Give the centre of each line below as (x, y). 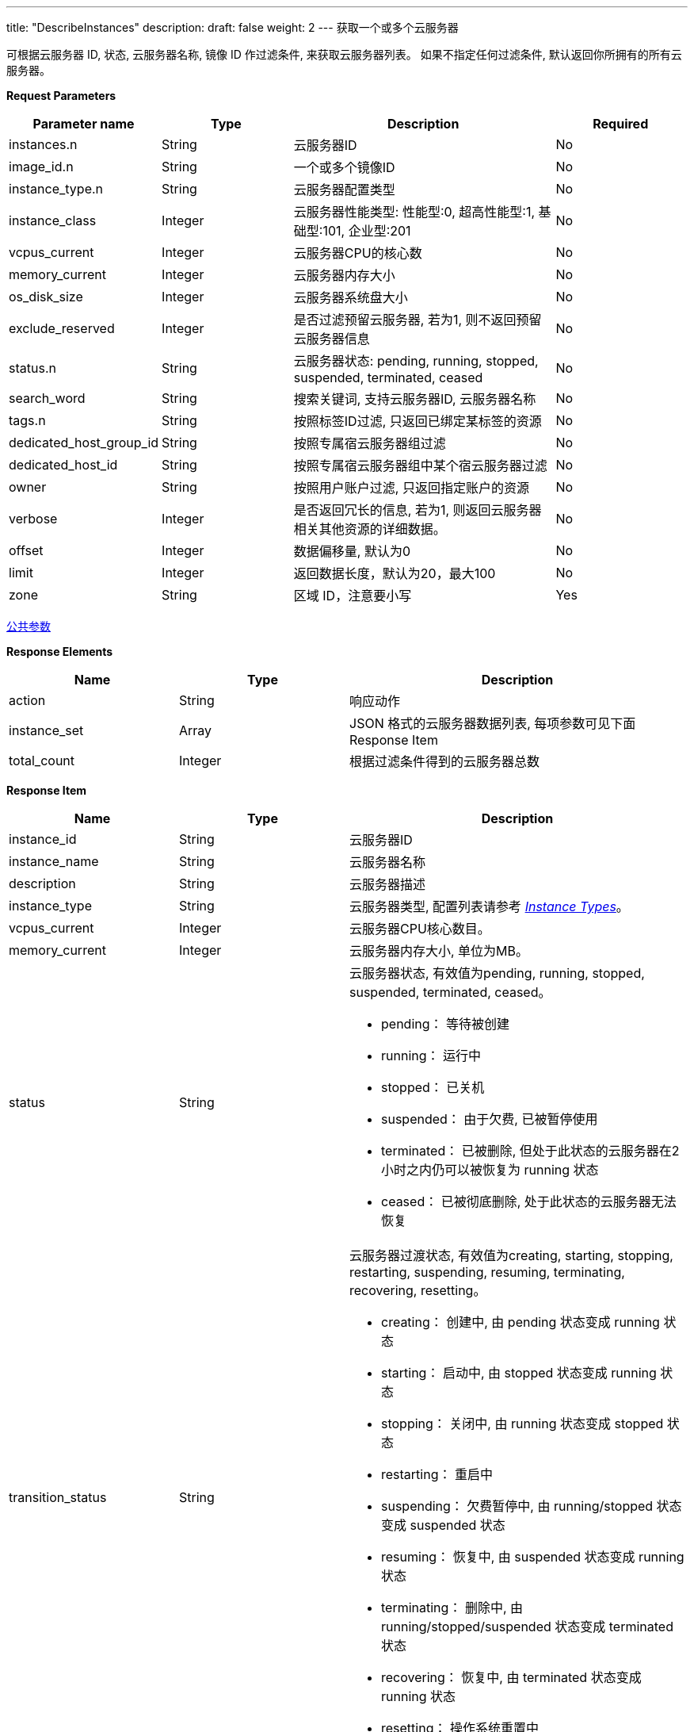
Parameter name (84, 124)
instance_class (53, 220)
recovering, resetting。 (418, 1290)
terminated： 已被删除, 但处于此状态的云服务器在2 (530, 1151)
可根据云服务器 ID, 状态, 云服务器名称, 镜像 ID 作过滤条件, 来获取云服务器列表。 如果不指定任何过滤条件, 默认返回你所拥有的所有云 (344, 54)
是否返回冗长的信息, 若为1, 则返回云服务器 (418, 510)
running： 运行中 (431, 1056)
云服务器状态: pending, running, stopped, (416, 361)
